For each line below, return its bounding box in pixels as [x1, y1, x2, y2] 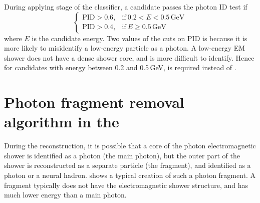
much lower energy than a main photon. [4, 189, 127, 200]
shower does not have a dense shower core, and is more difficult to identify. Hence [4, 52, 254, 63]
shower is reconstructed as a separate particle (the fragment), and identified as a [4, 160, 251, 170]
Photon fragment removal [4, 92, 184, 112]
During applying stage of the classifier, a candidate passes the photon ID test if [4, 2, 247, 12]
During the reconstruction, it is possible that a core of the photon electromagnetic [4, 140, 256, 151]
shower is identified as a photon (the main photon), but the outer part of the [4, 150, 240, 160]
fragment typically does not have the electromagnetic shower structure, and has [4, 179, 248, 190]
